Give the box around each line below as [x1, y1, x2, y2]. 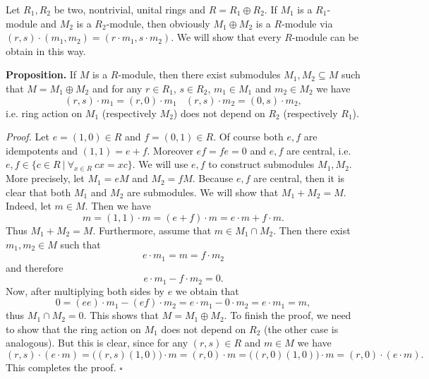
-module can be [291, 30, 359, 44]
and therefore [6, 260, 64, 275]
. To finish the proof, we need [224, 308, 351, 323]
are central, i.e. [286, 143, 351, 157]
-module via [282, 16, 333, 30]
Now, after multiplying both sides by [6, 283, 164, 298]
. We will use [132, 157, 188, 172]
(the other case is [263, 321, 339, 336]
